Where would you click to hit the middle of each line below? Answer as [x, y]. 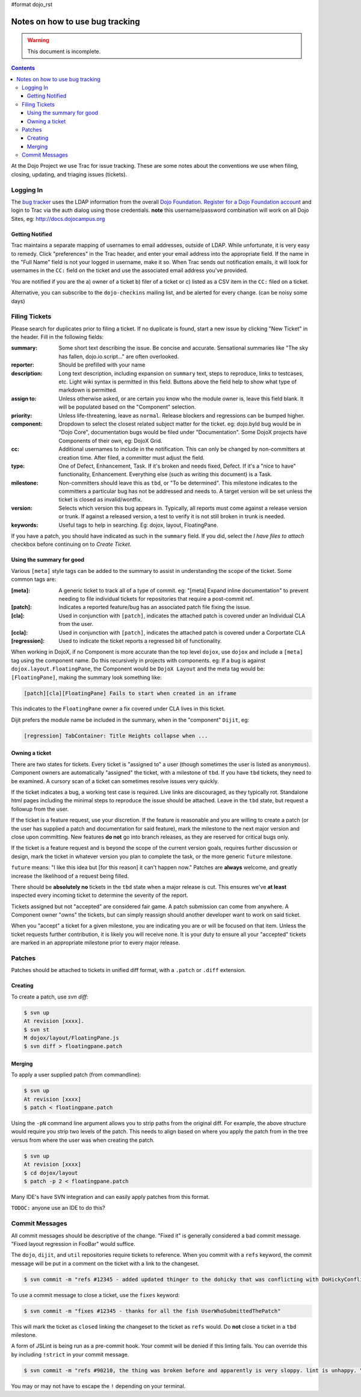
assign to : [24, 398]
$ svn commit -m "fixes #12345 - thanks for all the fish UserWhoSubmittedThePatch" [152, 1311]
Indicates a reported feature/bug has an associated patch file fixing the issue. [155, 607]
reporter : [23, 365]
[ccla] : [20, 633]
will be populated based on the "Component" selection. [127, 407]
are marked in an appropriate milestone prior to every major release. [96, 943]
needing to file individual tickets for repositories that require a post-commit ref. [156, 599]
